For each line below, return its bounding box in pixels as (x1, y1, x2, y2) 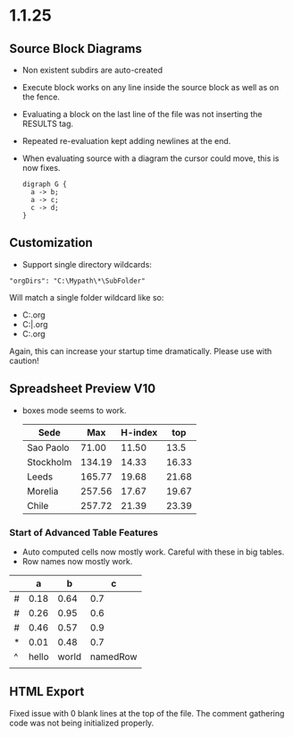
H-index (120, 426, 158, 438)
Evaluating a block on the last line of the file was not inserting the (21, 109, 263, 119)
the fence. (21, 91, 61, 102)
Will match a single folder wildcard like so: (9, 292, 164, 302)
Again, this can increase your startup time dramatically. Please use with (9, 345, 272, 356)
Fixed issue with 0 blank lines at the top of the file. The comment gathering (9, 707, 285, 718)
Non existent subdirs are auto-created (21, 64, 163, 75)
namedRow (89, 650, 138, 663)
